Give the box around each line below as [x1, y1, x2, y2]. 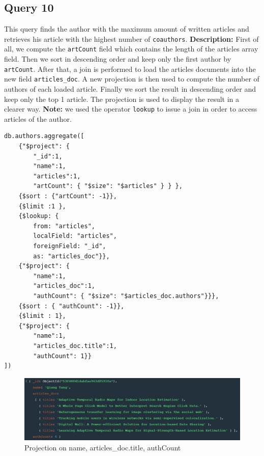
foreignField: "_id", [33, 242, 106, 250]
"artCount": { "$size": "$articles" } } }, [33, 182, 183, 190]
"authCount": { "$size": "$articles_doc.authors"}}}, [33, 292, 219, 300]
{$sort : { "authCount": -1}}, [18, 302, 125, 310]
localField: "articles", [33, 232, 117, 240]
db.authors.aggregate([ [4, 132, 84, 140]
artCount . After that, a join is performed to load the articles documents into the [4, 63, 256, 74]
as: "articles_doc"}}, [33, 252, 110, 260]
